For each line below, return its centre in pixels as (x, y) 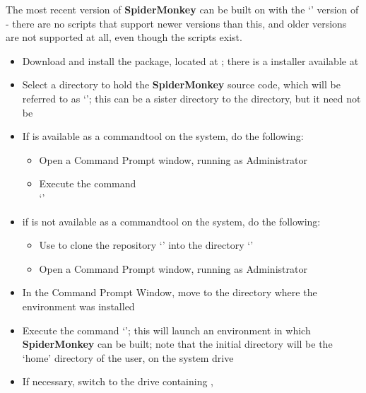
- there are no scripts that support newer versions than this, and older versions (176, 23)
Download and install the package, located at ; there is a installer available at (190, 60)
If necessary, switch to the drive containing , (118, 381)
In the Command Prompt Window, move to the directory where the (170, 292)
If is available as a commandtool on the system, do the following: (163, 136)
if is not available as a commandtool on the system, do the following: (171, 221)
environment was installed (78, 306)
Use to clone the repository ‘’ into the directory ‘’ (146, 245)
